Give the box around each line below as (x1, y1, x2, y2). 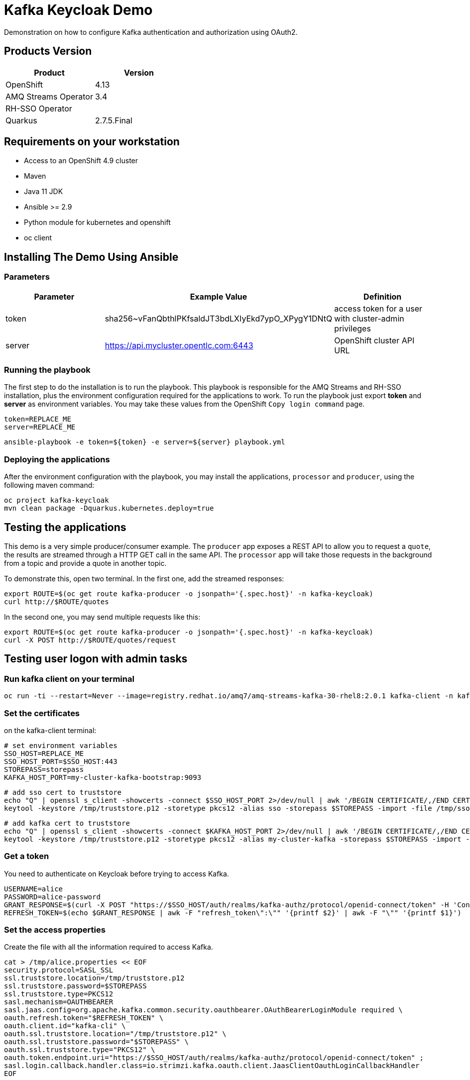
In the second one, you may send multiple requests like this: (4, 613, 201, 621)
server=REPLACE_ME (4, 423, 76, 432)
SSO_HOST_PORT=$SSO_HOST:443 (4, 757, 117, 765)
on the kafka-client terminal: (4, 726, 97, 735)
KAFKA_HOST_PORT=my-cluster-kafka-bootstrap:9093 (4, 773, 202, 781)
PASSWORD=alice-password (4, 892, 101, 901)
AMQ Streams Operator (5, 91, 93, 102)
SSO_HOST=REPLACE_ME (4, 749, 84, 757)
